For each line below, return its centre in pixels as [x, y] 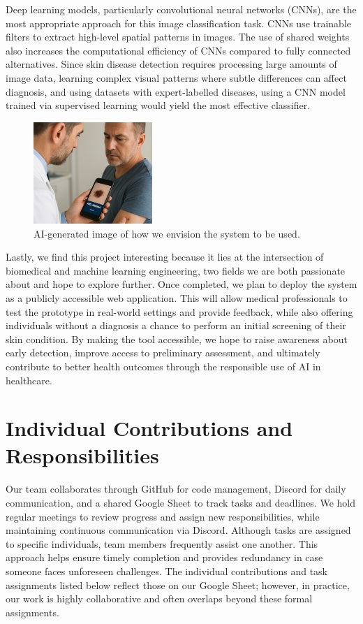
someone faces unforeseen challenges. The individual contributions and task [166, 571]
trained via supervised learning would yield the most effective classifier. [158, 105]
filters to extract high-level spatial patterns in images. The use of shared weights [178, 37]
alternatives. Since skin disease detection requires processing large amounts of [171, 64]
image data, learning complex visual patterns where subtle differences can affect [176, 77]
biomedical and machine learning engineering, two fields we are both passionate [176, 270]
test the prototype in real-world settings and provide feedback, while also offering [179, 311]
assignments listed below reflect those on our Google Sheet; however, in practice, [178, 585]
